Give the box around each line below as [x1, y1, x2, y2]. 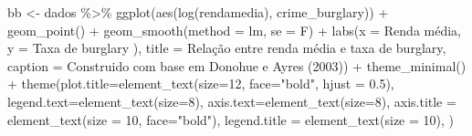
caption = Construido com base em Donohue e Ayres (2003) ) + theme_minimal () [7, 56, 467, 75]
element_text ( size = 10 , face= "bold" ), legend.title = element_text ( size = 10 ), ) [7, 110, 455, 129]
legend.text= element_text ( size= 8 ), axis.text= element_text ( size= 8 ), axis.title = [7, 91, 456, 110]
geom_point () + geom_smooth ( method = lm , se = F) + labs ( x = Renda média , [7, 20, 462, 39]
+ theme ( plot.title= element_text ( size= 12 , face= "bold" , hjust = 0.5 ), [7, 74, 394, 93]
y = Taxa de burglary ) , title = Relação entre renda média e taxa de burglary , [7, 38, 446, 58]
